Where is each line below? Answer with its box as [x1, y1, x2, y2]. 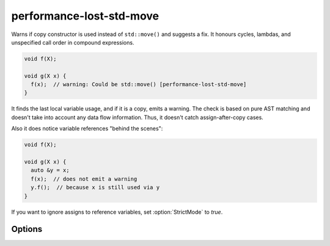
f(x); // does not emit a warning [31, 175, 137, 183]
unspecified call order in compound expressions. [11, 38, 134, 46]
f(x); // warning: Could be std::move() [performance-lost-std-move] [31, 81, 247, 88]
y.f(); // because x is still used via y [31, 184, 160, 191]
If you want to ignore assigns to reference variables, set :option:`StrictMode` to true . [11, 208, 223, 215]
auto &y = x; [31, 167, 70, 174]
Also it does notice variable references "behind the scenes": [11, 125, 163, 132]
